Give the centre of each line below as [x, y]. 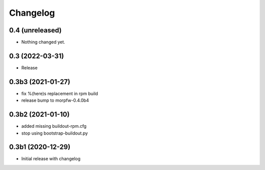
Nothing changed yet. [43, 42]
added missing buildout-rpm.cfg [54, 126]
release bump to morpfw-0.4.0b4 [55, 100]
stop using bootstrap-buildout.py [55, 133]
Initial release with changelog [51, 159]
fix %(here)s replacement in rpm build [60, 93]
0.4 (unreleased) [35, 30]
